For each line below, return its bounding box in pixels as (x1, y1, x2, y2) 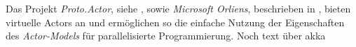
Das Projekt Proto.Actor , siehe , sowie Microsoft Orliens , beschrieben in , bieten (6, 1, 351, 15)
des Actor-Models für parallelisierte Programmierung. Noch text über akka (6, 28, 326, 43)
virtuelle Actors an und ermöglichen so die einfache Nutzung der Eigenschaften (6, 15, 345, 29)
